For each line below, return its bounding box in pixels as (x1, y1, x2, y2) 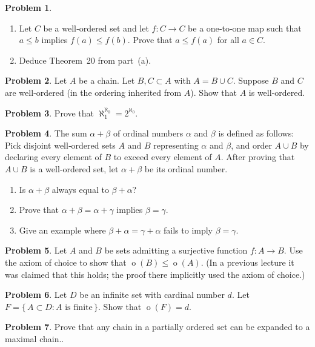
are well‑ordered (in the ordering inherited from (5, 86, 182, 98)
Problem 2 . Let (5, 74, 67, 87)
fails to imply (164, 223, 213, 236)
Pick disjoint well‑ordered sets (5, 138, 116, 151)
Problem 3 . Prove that (5, 106, 94, 119)
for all (217, 33, 239, 46)
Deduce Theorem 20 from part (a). (19, 53, 151, 66)
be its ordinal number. (144, 162, 228, 175)
